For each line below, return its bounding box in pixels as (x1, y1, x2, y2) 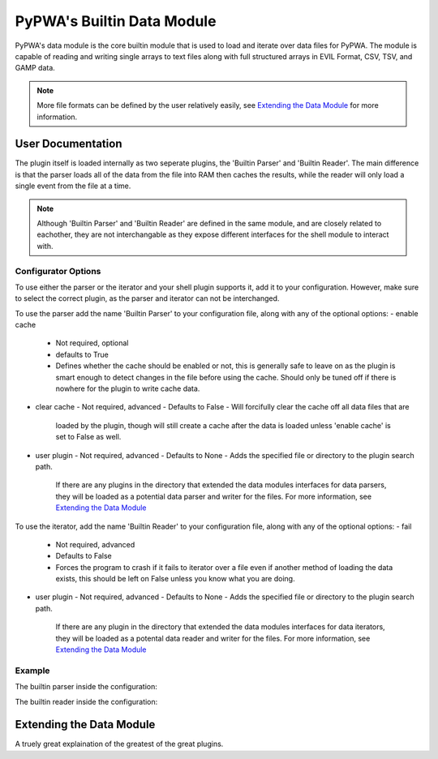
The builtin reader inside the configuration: (15, 697, 158, 706)
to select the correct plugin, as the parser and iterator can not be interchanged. (15, 294, 280, 303)
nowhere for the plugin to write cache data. (55, 384, 200, 393)
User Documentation (15, 137, 122, 151)
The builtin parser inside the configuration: (15, 682, 158, 692)
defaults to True (55, 349, 109, 359)
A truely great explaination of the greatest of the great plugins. (15, 739, 224, 749)
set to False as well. (55, 432, 122, 442)
